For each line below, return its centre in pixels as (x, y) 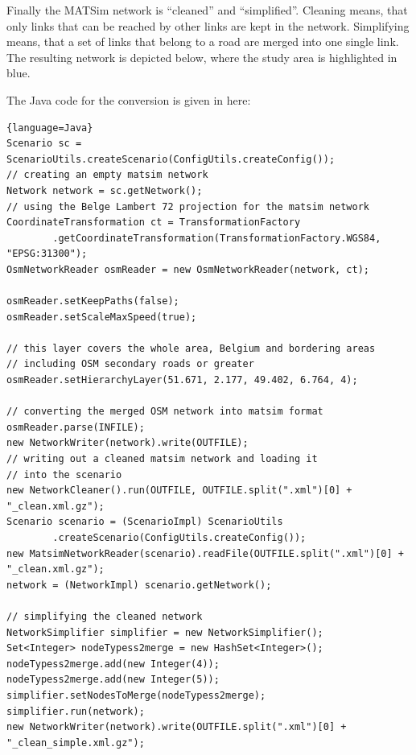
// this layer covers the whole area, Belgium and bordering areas (191, 348)
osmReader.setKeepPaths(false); (93, 301)
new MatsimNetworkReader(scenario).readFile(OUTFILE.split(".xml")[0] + (205, 553)
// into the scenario (64, 474)
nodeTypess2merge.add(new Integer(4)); (113, 664)
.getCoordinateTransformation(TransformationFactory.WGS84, (217, 238)
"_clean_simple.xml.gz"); (76, 743)
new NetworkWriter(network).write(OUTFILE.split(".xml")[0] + (177, 727)
